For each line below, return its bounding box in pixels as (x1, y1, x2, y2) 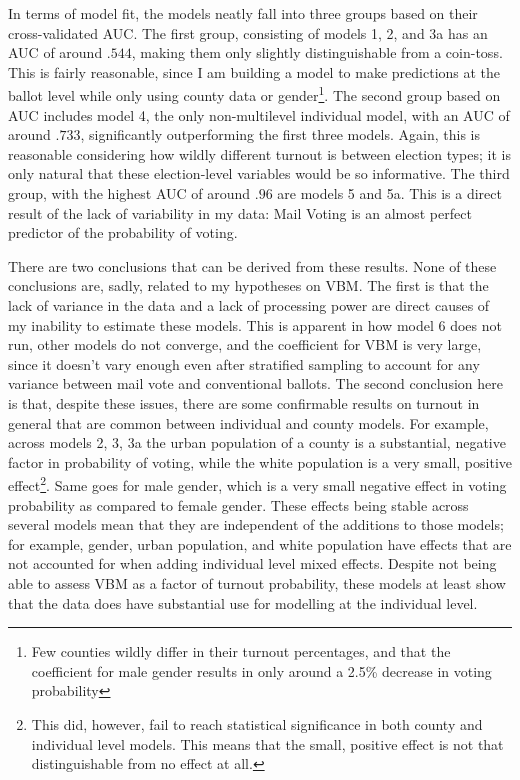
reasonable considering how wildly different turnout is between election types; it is (8, 143, 511, 164)
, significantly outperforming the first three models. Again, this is (80, 124, 480, 145)
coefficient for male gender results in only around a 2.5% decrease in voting (31, 660, 492, 681)
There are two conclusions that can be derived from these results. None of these (8, 255, 497, 276)
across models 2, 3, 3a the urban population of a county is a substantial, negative (8, 432, 506, 453)
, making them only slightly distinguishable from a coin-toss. (131, 42, 503, 63)
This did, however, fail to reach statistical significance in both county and (31, 713, 483, 734)
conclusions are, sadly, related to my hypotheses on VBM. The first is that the (8, 275, 489, 296)
